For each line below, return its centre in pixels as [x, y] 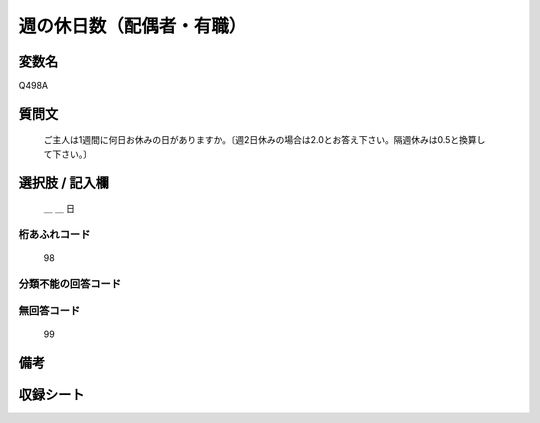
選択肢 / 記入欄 [64, 182]
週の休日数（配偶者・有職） [132, 26]
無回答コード [49, 310]
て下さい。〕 [67, 154]
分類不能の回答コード [70, 283]
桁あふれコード [54, 235]
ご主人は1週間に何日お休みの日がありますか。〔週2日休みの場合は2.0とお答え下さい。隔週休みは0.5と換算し [264, 140]
